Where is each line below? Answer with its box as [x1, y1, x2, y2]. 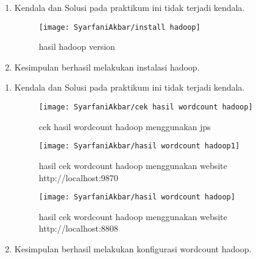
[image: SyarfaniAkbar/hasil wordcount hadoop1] [38, 142, 240, 151]
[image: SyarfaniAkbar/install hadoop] [38, 22, 201, 32]
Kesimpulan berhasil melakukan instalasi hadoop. [14, 60, 200, 73]
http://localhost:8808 [38, 222, 118, 235]
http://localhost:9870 [38, 171, 118, 184]
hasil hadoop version [38, 40, 115, 53]
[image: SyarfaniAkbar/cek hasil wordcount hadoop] [38, 103, 253, 112]
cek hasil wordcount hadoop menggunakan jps [38, 120, 211, 133]
